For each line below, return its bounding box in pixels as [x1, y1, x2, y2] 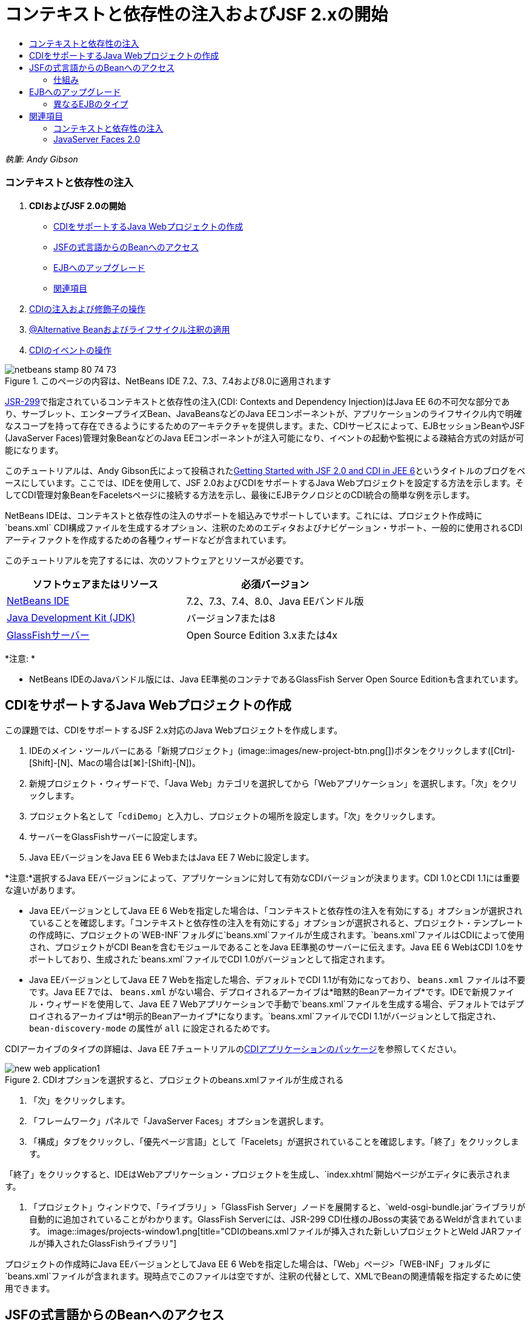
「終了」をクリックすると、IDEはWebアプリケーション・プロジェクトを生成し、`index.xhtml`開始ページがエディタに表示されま [5, 1169, 511, 1180]
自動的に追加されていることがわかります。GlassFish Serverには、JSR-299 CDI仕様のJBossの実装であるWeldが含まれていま [29, 1214, 523, 1225]
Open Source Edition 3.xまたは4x [186, 628, 337, 641]
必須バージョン [241, 578, 309, 590]
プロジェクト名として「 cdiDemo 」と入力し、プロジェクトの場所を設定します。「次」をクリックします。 [29, 811, 440, 822]
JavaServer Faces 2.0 [53, 133, 141, 144]
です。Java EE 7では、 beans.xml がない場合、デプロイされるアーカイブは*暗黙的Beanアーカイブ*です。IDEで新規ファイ [29, 987, 515, 998]
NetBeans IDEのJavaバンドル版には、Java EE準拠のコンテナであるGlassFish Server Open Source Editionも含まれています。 [29, 673, 523, 684]
